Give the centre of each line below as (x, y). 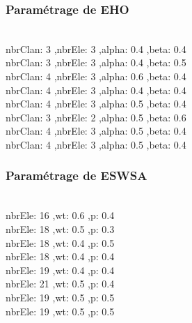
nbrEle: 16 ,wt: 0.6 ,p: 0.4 (60, 215)
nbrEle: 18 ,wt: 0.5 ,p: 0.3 (60, 228)
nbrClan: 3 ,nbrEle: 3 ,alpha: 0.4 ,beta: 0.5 (96, 62)
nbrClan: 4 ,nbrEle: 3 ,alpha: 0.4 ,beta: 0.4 (96, 90)
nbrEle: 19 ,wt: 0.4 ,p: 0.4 (60, 270)
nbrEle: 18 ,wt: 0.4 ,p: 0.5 (60, 242)
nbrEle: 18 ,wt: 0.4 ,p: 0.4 (60, 256)
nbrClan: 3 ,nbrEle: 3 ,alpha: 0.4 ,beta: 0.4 (96, 48)
